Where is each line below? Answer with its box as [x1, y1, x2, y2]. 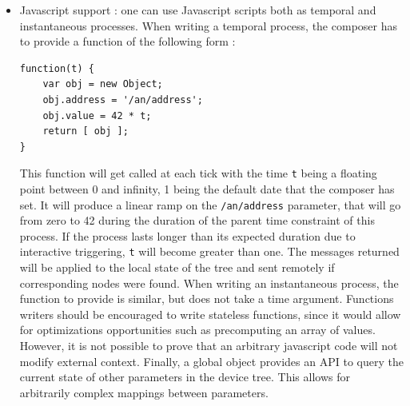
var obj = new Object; [42, 78, 163, 90]
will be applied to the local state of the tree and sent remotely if [19, 259, 335, 276]
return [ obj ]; [42, 125, 129, 137]
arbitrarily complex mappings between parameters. [19, 384, 269, 400]
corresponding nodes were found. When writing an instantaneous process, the [19, 274, 399, 291]
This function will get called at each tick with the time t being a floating [19, 165, 377, 181]
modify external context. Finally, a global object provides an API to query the [19, 352, 404, 369]
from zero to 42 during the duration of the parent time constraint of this [19, 212, 375, 229]
